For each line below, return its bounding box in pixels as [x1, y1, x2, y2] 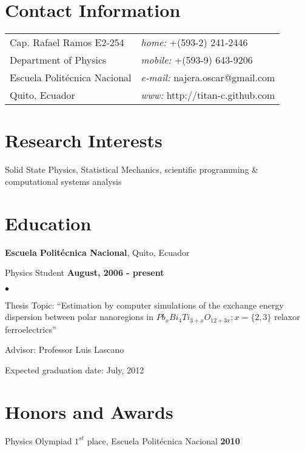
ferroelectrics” [5, 322, 56, 335]
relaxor [274, 310, 300, 323]
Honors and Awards [5, 399, 173, 424]
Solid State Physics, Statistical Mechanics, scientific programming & [5, 163, 258, 176]
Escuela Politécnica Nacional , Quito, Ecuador [5, 246, 190, 258]
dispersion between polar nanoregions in [5, 310, 153, 323]
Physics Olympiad [5, 434, 72, 447]
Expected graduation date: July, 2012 [5, 363, 144, 376]
